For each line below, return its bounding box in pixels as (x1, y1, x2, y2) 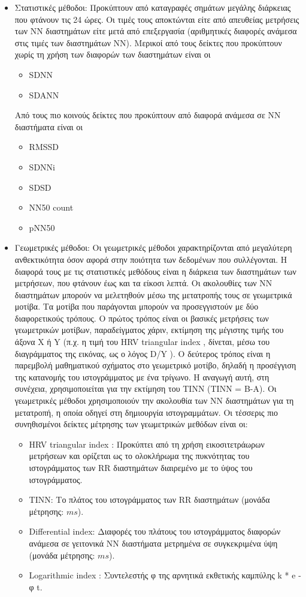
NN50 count (29, 201, 74, 214)
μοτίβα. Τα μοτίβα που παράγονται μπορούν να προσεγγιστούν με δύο (14, 300, 259, 313)
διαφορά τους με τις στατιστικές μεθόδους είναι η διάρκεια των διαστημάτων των (14, 265, 296, 277)
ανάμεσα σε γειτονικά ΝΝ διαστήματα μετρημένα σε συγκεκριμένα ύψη (29, 536, 278, 549)
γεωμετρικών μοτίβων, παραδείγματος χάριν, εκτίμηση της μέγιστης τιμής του (14, 323, 284, 336)
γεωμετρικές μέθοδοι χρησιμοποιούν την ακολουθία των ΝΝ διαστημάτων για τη (14, 394, 294, 407)
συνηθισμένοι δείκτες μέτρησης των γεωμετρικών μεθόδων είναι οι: (14, 418, 248, 430)
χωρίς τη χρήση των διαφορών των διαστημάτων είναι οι (14, 48, 211, 61)
